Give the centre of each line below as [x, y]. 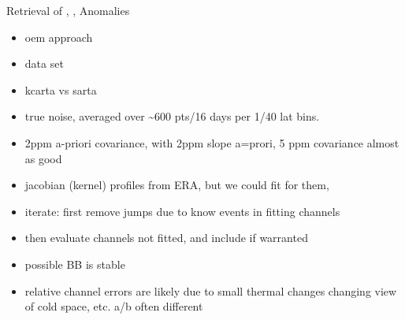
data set [44, 63]
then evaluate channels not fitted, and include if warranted [166, 238]
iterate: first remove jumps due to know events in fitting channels [182, 211]
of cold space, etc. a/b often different [114, 306]
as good [43, 158]
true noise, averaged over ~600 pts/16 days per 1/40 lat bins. [172, 116]
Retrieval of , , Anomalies [68, 10]
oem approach [59, 37]
